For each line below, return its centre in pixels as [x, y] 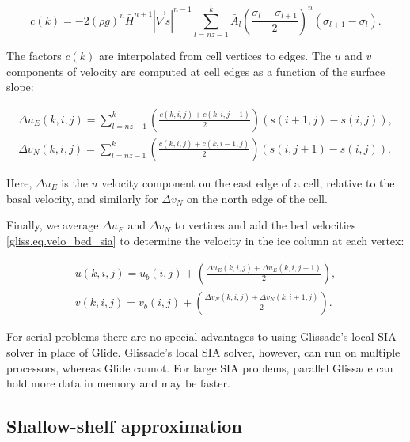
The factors [34, 56]
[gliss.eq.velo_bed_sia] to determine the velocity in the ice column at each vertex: [205, 240]
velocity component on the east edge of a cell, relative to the [248, 182]
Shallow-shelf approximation [124, 426]
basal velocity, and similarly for [82, 198]
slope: [20, 87]
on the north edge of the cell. [257, 198]
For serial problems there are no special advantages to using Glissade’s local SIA [201, 336]
